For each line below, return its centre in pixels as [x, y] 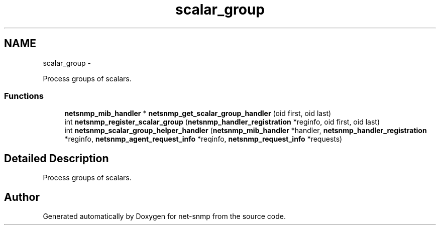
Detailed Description [57, 158]
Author [22, 197]
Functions [24, 96]
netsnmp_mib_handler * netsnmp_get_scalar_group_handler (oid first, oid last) [198, 113]
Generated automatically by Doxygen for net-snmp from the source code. [164, 216]
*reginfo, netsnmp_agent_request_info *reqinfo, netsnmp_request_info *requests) [203, 139]
